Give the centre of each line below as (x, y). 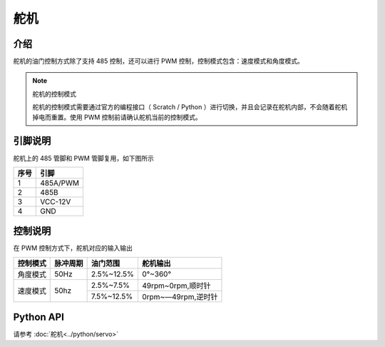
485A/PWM (60, 183)
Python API (38, 317)
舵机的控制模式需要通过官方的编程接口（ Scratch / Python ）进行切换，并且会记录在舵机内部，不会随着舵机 (190, 107)
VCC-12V (56, 201)
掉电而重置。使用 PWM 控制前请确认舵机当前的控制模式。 (117, 117)
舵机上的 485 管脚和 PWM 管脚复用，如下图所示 (84, 158)
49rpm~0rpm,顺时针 (176, 286)
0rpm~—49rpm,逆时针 (180, 296)
